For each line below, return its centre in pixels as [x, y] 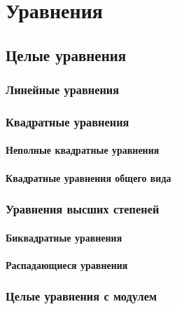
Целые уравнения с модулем [82, 296]
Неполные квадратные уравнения [83, 150]
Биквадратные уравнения [64, 237]
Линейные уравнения [63, 90]
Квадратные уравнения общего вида [88, 177]
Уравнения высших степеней [83, 209]
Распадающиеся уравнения [67, 264]
